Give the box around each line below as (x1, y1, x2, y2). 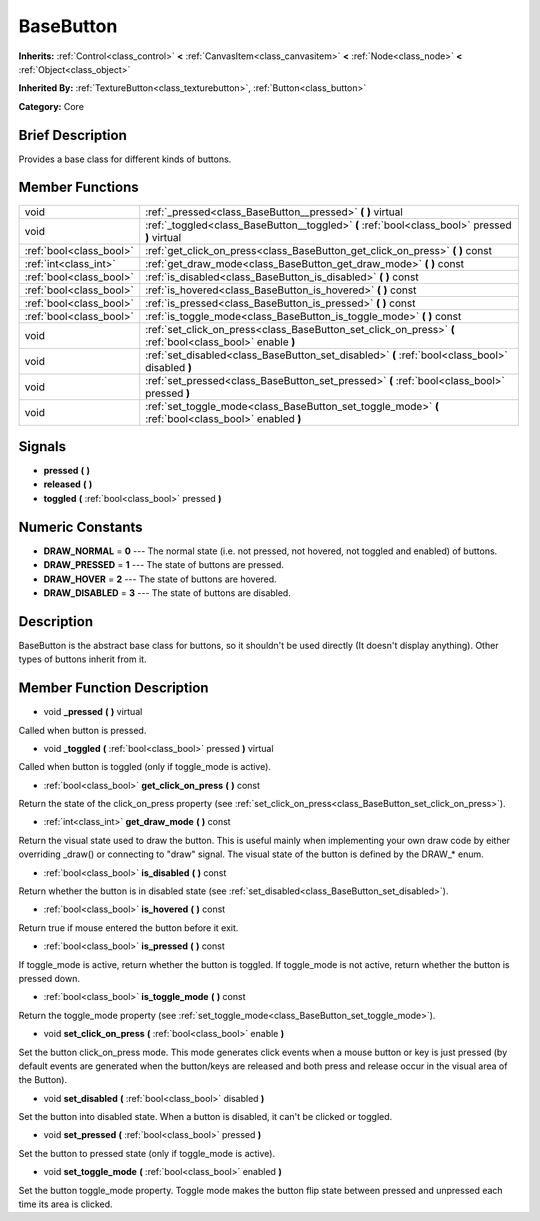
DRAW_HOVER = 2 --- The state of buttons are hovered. (43, 573, 277, 585)
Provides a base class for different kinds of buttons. (18, 153, 232, 165)
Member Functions (18, 179, 139, 196)
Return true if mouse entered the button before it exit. (18, 921, 239, 934)
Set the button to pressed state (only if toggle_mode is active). (18, 1147, 275, 1159)
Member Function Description (18, 680, 209, 697)
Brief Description (18, 126, 127, 144)
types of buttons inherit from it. (18, 653, 147, 665)
